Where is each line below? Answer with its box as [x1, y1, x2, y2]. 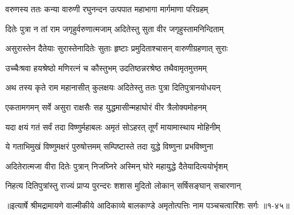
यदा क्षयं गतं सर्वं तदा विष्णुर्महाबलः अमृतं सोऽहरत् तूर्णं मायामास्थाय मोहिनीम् [5, 120, 221, 133]
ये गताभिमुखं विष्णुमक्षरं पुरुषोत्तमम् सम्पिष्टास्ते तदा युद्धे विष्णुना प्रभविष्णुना [5, 140, 214, 152]
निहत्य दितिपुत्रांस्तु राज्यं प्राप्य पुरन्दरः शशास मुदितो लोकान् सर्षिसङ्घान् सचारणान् [5, 179, 241, 192]
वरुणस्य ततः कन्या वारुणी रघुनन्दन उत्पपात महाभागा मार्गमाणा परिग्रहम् [5, 3, 208, 15]
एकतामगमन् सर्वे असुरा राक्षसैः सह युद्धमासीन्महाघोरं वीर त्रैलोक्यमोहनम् [5, 100, 207, 113]
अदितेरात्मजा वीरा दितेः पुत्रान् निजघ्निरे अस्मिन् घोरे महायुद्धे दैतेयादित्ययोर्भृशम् [5, 159, 228, 172]
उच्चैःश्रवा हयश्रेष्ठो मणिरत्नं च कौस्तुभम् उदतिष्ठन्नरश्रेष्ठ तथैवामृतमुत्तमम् [5, 61, 207, 74]
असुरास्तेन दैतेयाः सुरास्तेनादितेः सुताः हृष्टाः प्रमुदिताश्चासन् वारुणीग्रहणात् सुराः [5, 42, 228, 54]
